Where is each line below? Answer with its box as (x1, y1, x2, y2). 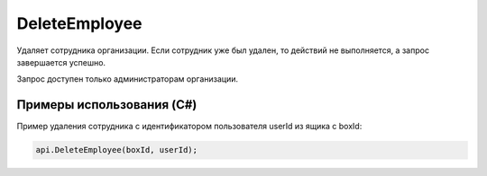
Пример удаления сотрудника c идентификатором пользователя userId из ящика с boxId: (16, 121, 363, 132)
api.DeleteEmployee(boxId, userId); (35, 145, 198, 155)
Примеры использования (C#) (16, 97, 198, 112)
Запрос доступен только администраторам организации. (16, 74, 239, 84)
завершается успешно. (16, 57, 106, 67)
